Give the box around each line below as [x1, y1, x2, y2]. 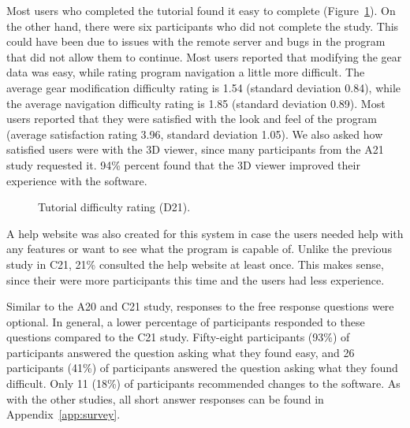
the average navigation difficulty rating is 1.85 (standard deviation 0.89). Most [6, 95, 386, 111]
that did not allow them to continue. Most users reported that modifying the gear [6, 48, 402, 65]
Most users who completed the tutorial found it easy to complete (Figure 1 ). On [6, 2, 396, 18]
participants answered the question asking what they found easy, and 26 [6, 344, 355, 360]
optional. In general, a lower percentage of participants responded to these [6, 313, 365, 329]
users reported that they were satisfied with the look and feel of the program [6, 110, 377, 127]
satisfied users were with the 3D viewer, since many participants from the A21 [6, 141, 384, 158]
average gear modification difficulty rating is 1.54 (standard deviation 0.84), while [6, 79, 401, 95]
